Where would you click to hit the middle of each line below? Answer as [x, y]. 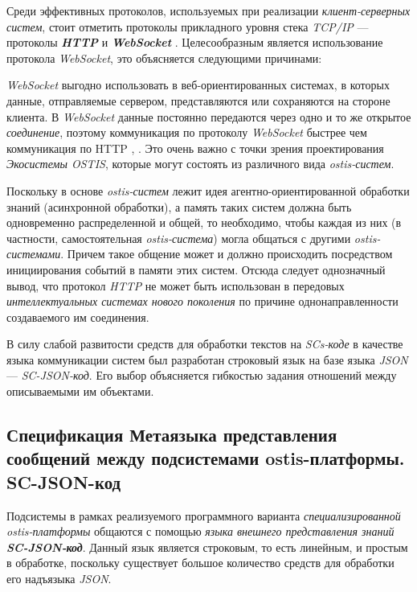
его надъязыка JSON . [59, 579]
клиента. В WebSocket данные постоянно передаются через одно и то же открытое [209, 116]
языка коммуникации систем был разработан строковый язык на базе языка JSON [207, 359]
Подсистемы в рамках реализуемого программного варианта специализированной [204, 515]
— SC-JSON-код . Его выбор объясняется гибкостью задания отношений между [202, 375]
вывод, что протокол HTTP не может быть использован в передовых [176, 285]
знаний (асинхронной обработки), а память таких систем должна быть [179, 206]
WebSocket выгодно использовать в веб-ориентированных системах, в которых [198, 85]
